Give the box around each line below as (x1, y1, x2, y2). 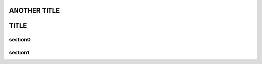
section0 (9, 37, 31, 43)
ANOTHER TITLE (9, 6, 60, 14)
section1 (9, 49, 29, 56)
